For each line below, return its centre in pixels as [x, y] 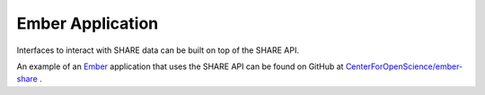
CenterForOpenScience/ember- [404, 66]
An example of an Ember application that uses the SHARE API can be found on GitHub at [180, 66]
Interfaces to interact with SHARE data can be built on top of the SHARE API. [158, 50]
